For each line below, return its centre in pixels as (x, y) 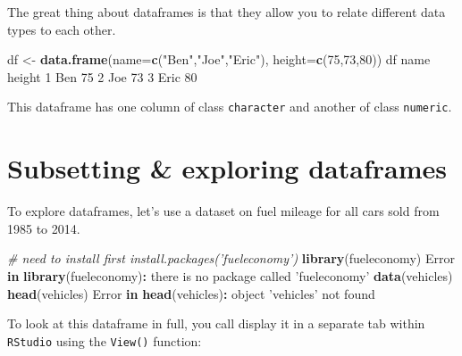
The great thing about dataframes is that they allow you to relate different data (227, 12)
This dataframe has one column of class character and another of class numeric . (230, 107)
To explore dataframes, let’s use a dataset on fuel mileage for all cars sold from (223, 211)
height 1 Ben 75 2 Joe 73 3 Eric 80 (102, 76)
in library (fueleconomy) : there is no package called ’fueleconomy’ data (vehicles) (230, 275)
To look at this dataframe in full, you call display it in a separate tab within (216, 323)
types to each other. (62, 29)
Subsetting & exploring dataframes (227, 168)
